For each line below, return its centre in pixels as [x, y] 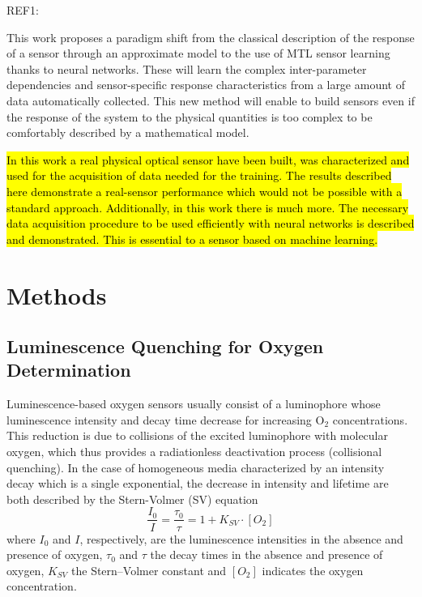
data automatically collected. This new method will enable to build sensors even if [211, 100]
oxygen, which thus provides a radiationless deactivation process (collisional [194, 452]
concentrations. [370, 419]
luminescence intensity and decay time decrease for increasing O [166, 419]
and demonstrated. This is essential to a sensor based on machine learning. [192, 239]
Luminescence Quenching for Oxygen [165, 346]
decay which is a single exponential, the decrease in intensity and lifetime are [198, 483]
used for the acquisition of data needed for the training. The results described [199, 175]
